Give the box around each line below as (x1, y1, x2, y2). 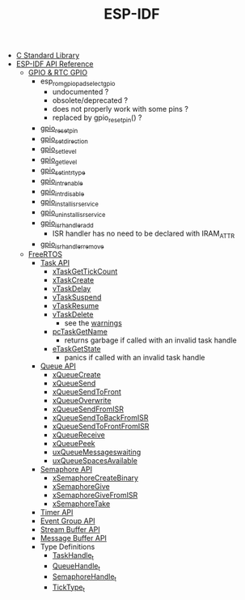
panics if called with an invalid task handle (64, 353, 205, 363)
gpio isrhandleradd (40, 218, 95, 229)
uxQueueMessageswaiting (52, 447, 142, 457)
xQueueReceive (52, 430, 105, 440)
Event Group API (40, 516, 95, 526)
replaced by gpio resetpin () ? (52, 113, 142, 124)
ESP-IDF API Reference (15, 59, 94, 69)
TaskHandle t (52, 551, 95, 563)
